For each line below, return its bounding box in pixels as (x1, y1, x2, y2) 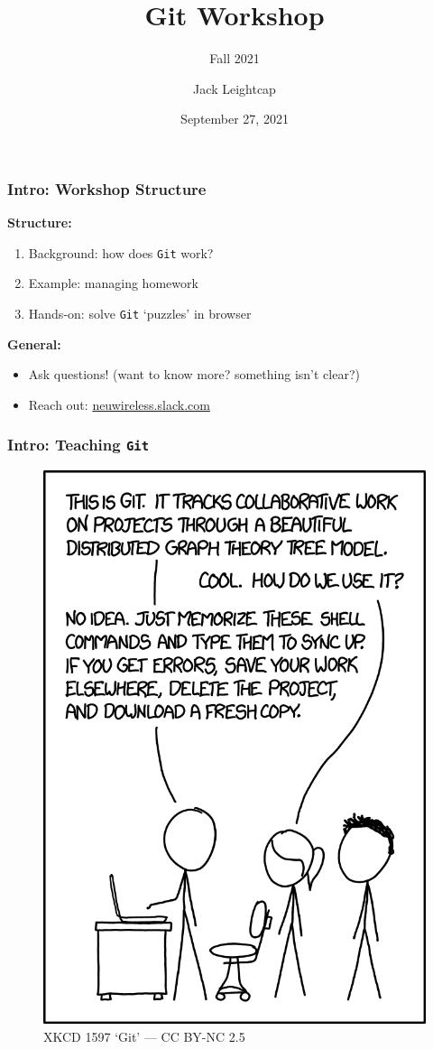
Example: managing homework (28, 274, 198, 292)
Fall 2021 (209, 49, 260, 68)
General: (7, 334, 61, 353)
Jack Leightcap (193, 79, 276, 97)
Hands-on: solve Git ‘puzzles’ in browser (28, 304, 252, 323)
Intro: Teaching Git (7, 433, 150, 456)
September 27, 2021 (180, 109, 289, 128)
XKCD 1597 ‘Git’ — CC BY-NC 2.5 (43, 1027, 245, 1046)
